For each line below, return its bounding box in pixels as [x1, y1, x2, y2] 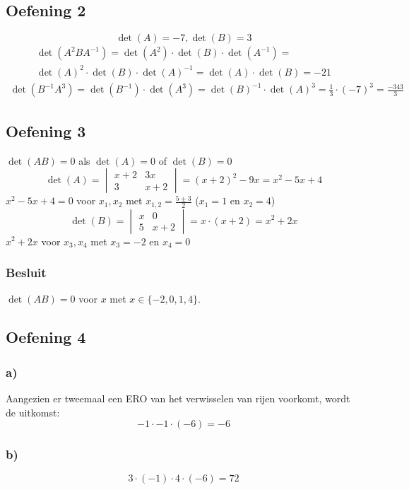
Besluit [6, 264, 47, 281]
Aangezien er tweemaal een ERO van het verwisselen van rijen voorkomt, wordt [6, 390, 350, 405]
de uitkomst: [6, 404, 60, 419]
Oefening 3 [6, 119, 86, 141]
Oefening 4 [6, 326, 86, 348]
